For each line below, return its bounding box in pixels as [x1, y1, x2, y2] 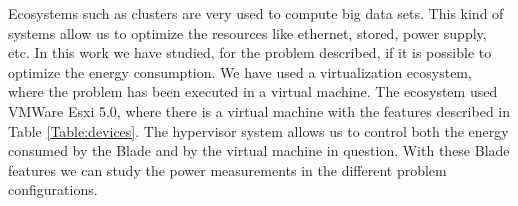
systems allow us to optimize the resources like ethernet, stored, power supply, [8, 22, 487, 43]
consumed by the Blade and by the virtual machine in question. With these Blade [8, 140, 510, 161]
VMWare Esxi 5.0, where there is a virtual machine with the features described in [8, 100, 511, 121]
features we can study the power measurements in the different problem [8, 159, 447, 180]
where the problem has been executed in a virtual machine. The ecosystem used [8, 81, 498, 102]
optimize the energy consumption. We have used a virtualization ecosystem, [8, 61, 472, 82]
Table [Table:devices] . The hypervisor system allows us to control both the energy [8, 120, 509, 141]
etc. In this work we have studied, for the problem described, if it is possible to [8, 42, 492, 63]
